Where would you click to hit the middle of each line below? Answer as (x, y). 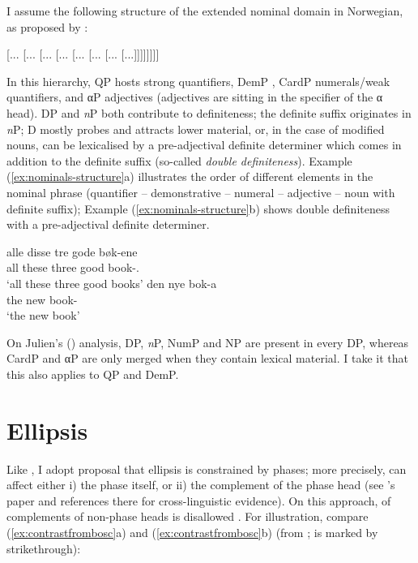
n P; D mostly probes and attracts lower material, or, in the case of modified (196, 129)
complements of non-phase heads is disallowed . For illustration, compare (188, 516)
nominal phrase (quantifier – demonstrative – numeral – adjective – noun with (201, 192)
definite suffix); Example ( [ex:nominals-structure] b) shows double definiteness (198, 208)
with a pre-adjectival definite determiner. (108, 224)
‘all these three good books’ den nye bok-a (112, 283)
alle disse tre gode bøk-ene (72, 251)
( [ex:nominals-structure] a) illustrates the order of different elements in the (190, 176)
